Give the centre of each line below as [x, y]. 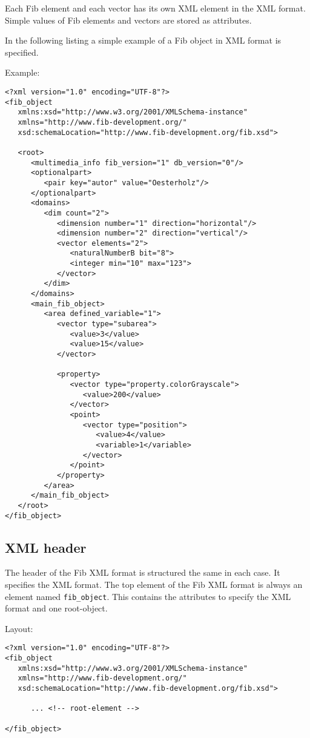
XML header [46, 547]
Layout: [19, 628]
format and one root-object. [56, 608]
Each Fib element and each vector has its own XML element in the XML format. [155, 8]
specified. [22, 52]
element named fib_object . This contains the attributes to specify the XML [148, 596]
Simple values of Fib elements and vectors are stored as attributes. [128, 20]
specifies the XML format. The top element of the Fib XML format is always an [154, 584]
